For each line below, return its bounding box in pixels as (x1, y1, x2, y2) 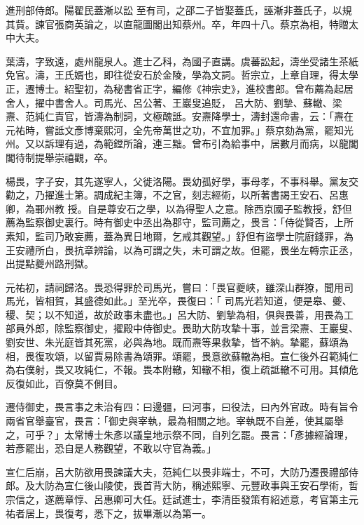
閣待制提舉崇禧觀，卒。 (6, 149, 113, 164)
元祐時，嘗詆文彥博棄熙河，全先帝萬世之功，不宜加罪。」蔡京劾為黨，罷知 (6, 122, 344, 137)
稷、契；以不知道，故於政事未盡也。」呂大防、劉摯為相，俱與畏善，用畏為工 (6, 307, 353, 321)
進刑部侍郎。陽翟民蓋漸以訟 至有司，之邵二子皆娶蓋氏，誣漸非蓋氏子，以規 (6, 3, 352, 17)
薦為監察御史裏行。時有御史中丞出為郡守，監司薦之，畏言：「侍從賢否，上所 (6, 215, 353, 230)
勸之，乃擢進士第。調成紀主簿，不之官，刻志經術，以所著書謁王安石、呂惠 (6, 187, 349, 202)
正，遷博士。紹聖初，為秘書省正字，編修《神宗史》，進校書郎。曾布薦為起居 (6, 81, 353, 95)
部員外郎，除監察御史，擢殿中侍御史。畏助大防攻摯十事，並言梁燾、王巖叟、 (6, 321, 358, 335)
